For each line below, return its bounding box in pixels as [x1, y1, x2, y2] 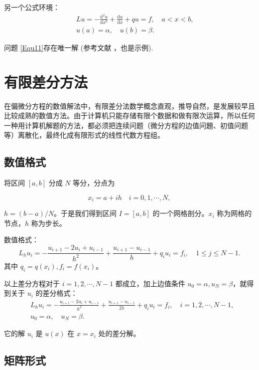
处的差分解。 [98, 328, 140, 339]
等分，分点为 [73, 178, 115, 188]
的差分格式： [35, 288, 78, 298]
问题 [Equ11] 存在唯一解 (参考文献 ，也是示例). [4, 42, 153, 52]
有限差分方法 [4, 71, 88, 92]
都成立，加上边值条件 [115, 278, 185, 288]
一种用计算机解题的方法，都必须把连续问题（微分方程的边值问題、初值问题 [4, 120, 248, 130]
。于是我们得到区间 [54, 208, 117, 218]
